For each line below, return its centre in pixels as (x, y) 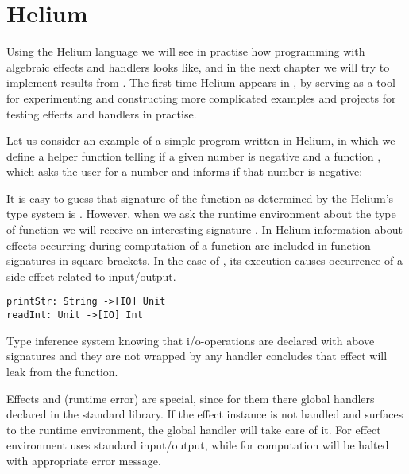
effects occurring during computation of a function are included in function (189, 245)
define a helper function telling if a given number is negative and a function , (194, 155)
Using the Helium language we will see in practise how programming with (186, 51)
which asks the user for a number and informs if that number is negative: (185, 171)
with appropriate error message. (84, 460)
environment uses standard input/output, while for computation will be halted (198, 445)
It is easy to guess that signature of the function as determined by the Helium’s (200, 198)
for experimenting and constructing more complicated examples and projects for (201, 97)
